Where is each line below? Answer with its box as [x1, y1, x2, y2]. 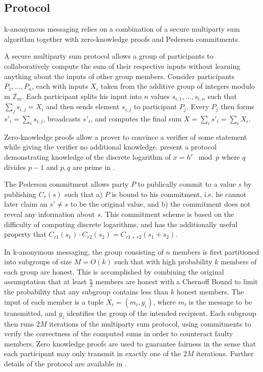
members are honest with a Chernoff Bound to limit [95, 276, 258, 287]
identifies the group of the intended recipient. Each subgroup [66, 307, 256, 318]
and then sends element [46, 101, 120, 112]
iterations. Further [196, 348, 254, 359]
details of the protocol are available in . [4, 358, 127, 368]
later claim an [4, 199, 47, 209]
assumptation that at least [4, 276, 87, 287]
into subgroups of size [4, 256, 72, 267]
